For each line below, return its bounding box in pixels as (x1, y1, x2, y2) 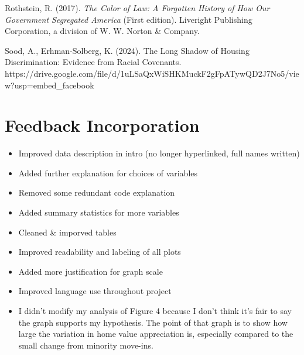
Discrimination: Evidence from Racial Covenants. (5, 56, 182, 68)
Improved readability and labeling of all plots (18, 245, 181, 258)
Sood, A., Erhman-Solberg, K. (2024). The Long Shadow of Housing (5, 44, 250, 56)
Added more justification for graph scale (18, 265, 163, 277)
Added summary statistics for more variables (18, 206, 179, 219)
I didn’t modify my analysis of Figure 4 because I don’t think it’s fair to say (18, 305, 292, 317)
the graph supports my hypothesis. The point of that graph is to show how (18, 316, 288, 328)
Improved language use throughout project (18, 285, 172, 297)
